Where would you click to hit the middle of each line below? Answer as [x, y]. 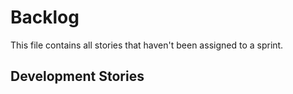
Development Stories [77, 76]
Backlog [45, 17]
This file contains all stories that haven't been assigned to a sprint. [147, 45]
